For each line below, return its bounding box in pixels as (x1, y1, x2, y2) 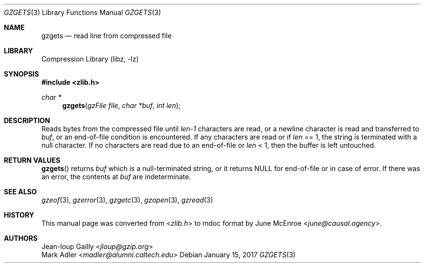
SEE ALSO (4, 188, 37, 196)
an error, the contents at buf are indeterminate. (41, 173, 191, 181)
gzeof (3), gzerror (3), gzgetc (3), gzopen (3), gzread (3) (41, 196, 213, 204)
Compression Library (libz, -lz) (41, 55, 139, 63)
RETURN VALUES (4, 156, 61, 164)
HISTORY (4, 211, 34, 219)
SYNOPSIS (4, 70, 39, 78)
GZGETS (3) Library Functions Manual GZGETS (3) (4, 8, 161, 16)
